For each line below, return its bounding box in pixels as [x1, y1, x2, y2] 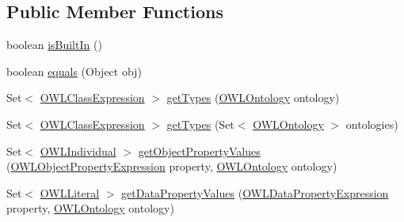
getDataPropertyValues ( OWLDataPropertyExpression [121, 184, 389, 201]
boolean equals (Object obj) [6, 62, 142, 79]
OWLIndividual [40, 142, 116, 159]
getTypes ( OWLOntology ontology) [166, 89, 340, 106]
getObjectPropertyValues [138, 142, 261, 159]
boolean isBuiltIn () [6, 36, 102, 53]
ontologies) [345, 115, 398, 132]
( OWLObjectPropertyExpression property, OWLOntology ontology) [6, 158, 337, 175]
